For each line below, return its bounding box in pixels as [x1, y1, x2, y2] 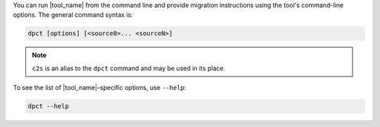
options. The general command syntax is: [13, 11, 134, 19]
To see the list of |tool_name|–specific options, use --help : [13, 83, 186, 92]
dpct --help [27, 102, 70, 110]
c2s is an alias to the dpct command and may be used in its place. [32, 64, 225, 72]
